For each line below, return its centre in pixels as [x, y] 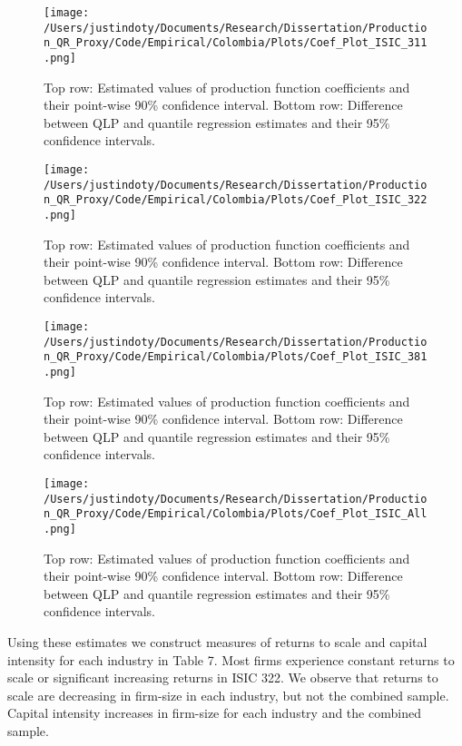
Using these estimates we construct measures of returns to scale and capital [217, 642]
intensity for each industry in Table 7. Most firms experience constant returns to [231, 659]
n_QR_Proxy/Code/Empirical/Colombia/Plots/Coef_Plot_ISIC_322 [236, 200]
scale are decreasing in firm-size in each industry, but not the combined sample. [228, 695]
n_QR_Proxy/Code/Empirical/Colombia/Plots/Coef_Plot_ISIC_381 [236, 357]
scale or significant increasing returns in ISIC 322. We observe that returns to [223, 677]
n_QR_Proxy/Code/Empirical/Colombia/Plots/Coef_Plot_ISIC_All [236, 514]
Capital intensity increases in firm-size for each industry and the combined [214, 713]
